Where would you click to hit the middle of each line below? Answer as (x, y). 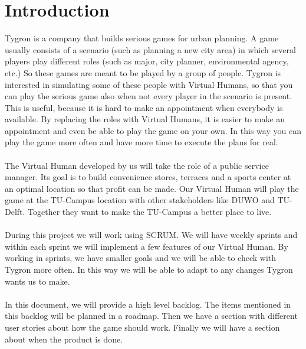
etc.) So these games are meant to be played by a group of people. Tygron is (143, 72)
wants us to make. (37, 281)
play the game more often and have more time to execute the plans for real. (142, 142)
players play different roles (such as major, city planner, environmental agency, (147, 61)
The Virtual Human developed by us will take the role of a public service (137, 165)
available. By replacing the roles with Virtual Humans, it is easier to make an (145, 119)
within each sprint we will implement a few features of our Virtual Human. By (147, 246)
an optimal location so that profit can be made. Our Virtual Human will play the (152, 188)
